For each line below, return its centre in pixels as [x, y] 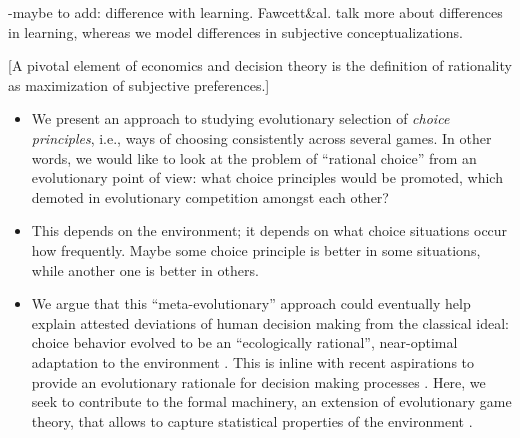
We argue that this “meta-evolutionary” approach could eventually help [251, 303]
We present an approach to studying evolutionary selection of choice [240, 118]
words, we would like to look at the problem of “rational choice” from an [254, 157]
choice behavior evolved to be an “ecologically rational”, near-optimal [244, 342]
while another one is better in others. [145, 269]
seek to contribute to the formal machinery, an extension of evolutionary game [271, 401]
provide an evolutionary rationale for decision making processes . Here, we [258, 381]
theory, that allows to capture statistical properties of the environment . [252, 420]
